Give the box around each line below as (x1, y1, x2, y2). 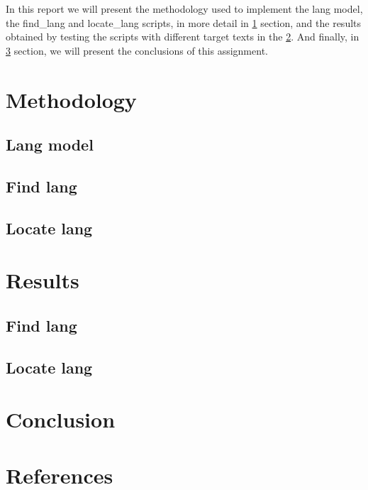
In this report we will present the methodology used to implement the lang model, (6, 1, 363, 16)
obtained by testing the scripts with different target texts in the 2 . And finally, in (6, 29, 359, 44)
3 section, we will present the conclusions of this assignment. (6, 43, 268, 58)
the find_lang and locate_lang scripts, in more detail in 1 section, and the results (6, 15, 362, 30)
